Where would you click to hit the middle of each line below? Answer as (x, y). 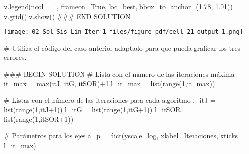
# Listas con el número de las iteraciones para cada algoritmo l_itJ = (110, 100)
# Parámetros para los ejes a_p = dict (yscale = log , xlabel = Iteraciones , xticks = (125, 135)
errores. (15, 57)
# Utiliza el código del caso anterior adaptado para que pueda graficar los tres (122, 47)
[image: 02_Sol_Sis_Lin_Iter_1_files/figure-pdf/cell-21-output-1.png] (124, 32)
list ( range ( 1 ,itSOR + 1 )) (39, 119)
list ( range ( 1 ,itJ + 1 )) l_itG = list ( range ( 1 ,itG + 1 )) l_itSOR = (96, 109)
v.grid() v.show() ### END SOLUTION (67, 16)
